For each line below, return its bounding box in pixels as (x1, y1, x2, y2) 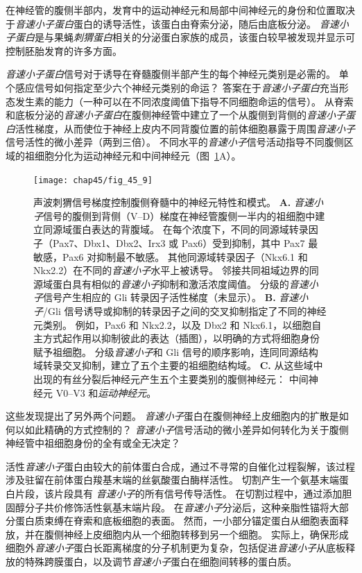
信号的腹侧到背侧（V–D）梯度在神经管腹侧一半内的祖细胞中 (43, 208, 316, 223)
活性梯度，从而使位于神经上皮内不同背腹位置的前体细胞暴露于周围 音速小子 (15, 121, 355, 135)
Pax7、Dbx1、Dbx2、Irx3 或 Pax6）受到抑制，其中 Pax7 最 (52, 235, 318, 250)
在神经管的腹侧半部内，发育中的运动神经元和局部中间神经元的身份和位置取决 (6, 3, 355, 17)
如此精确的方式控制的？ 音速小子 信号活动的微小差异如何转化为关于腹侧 (24, 422, 349, 436)
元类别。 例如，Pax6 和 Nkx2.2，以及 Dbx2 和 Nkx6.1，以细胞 (33, 317, 312, 332)
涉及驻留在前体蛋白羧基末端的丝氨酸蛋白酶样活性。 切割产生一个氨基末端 (6, 472, 339, 487)
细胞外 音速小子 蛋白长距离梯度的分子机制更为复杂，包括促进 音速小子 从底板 (6, 540, 345, 555)
